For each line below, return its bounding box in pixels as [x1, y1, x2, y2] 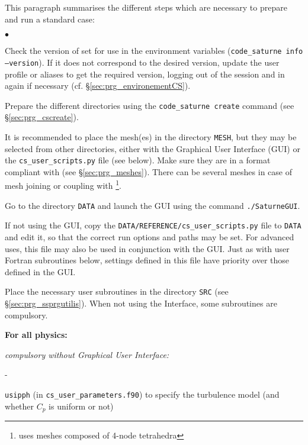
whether [5, 399, 34, 412]
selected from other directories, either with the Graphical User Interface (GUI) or [5, 142, 300, 154]
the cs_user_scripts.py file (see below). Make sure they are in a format [5, 154, 271, 166]
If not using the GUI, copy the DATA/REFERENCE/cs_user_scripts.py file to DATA [5, 219, 301, 231]
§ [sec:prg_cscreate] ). [5, 111, 79, 123]
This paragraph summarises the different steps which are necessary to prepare [5, 1, 287, 13]
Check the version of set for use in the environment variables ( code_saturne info [5, 44, 303, 57]
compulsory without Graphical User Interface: [5, 348, 169, 360]
